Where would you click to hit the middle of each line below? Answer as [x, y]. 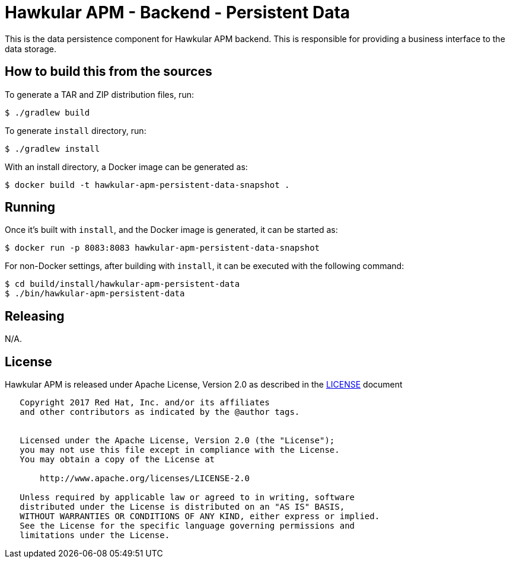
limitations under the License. [95, 535]
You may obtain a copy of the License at [117, 460]
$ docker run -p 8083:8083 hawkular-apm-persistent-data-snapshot [162, 248]
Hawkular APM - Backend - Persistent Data [178, 12]
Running [30, 207]
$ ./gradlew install [52, 148]
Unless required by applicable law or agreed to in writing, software [187, 498]
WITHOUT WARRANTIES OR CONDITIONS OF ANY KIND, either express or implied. [200, 516]
